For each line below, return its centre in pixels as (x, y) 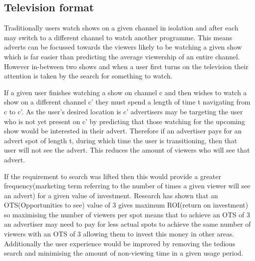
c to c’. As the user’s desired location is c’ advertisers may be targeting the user (123, 111)
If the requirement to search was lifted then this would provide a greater (113, 176)
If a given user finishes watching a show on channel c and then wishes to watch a (126, 92)
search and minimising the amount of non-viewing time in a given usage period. (124, 253)
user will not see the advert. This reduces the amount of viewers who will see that (127, 150)
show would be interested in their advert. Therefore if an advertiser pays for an (123, 131)
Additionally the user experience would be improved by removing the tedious (120, 243)
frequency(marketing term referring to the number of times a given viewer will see (127, 186)
